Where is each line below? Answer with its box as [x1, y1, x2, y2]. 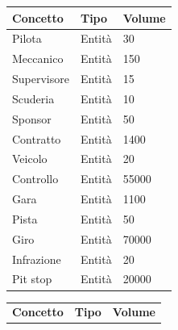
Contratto [12, 130, 61, 147]
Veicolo [12, 150, 48, 167]
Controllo [12, 170, 59, 187]
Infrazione [12, 250, 61, 267]
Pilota [12, 30, 42, 47]
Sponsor [12, 110, 52, 127]
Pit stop [12, 270, 52, 287]
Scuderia [12, 90, 55, 107]
